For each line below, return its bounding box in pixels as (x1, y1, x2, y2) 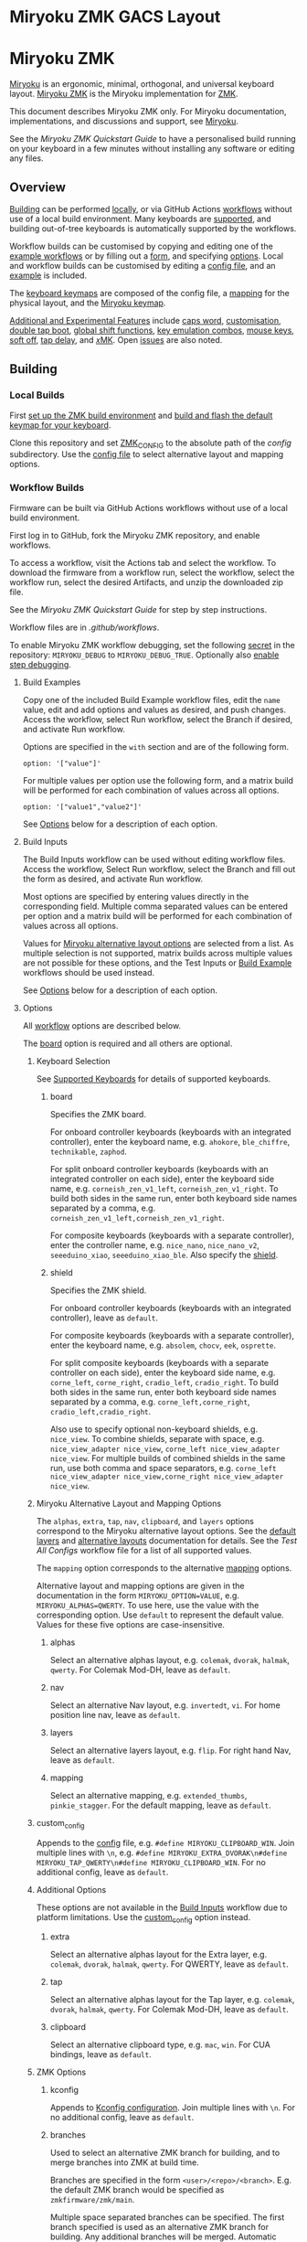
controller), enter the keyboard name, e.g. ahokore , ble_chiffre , (49, 1136, 291, 1147)
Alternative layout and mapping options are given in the (36, 1580, 245, 1591)
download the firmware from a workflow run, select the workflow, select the (9, 567, 295, 578)
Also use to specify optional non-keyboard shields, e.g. (49, 1424, 259, 1435)
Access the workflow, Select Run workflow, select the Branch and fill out (22, 863, 296, 874)
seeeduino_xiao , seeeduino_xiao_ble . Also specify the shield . (49, 1249, 279, 1260)
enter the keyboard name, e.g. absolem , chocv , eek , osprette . (49, 1340, 277, 1351)
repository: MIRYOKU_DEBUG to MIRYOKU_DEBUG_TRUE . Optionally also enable (9, 649, 280, 660)
